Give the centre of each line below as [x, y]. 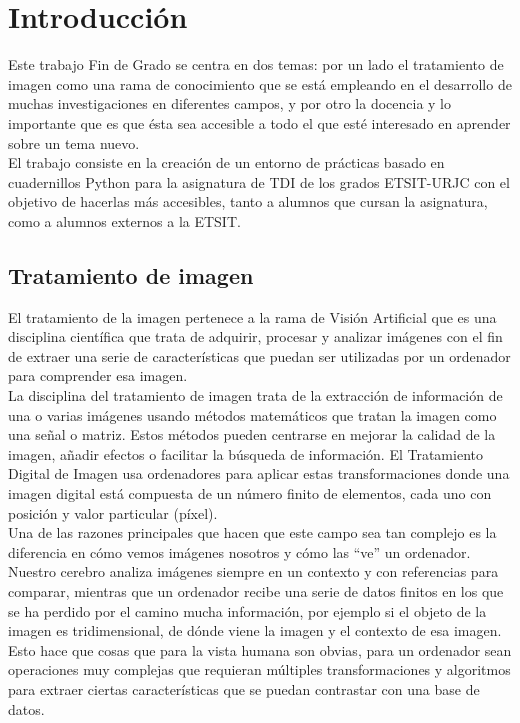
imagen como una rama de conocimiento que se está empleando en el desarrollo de [260, 83]
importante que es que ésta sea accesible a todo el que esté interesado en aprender [259, 122]
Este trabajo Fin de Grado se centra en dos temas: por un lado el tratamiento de [256, 64]
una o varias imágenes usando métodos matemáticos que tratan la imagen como [252, 414]
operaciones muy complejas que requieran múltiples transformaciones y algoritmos [259, 669]
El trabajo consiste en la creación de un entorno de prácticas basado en [226, 162]
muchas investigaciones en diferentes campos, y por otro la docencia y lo [230, 103]
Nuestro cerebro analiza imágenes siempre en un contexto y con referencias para [253, 571]
